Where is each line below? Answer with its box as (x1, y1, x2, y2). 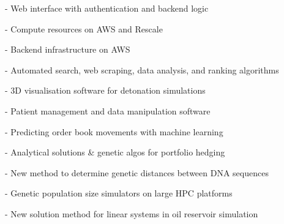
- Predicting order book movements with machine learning (5, 125, 223, 138)
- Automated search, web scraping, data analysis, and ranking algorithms (5, 63, 279, 76)
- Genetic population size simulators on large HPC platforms (5, 187, 233, 200)
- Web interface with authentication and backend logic (5, 2, 209, 14)
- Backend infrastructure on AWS (5, 43, 130, 56)
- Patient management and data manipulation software (5, 104, 211, 117)
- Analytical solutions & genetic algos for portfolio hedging (5, 146, 225, 159)
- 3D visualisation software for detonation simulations (5, 84, 206, 97)
